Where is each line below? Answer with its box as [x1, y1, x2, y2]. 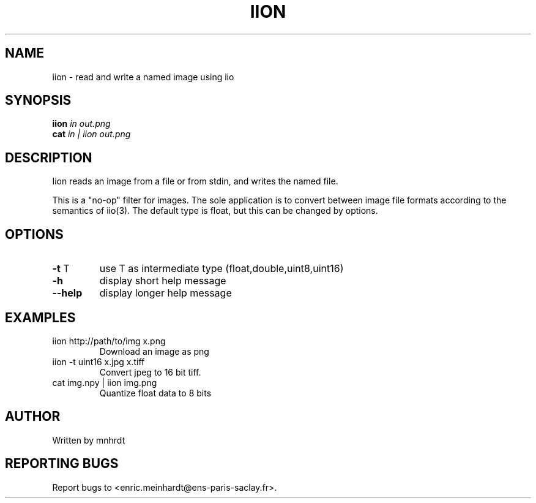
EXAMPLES [5, 309, 76, 325]
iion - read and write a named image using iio [52, 71, 234, 82]
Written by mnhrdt [52, 434, 125, 445]
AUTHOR [5, 409, 61, 425]
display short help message [99, 274, 226, 287]
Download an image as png [99, 346, 209, 357]
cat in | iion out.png [52, 129, 131, 140]
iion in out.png [52, 118, 111, 129]
